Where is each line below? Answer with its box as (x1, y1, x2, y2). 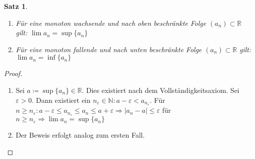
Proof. (4, 68, 22, 79)
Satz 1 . (4, 1, 28, 11)
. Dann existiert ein (31, 94, 91, 105)
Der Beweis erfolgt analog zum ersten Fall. (15, 130, 145, 140)
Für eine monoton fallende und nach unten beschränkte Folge (15, 44, 202, 54)
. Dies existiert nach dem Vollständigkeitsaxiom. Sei (82, 84, 240, 95)
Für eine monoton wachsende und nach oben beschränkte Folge (15, 17, 206, 28)
